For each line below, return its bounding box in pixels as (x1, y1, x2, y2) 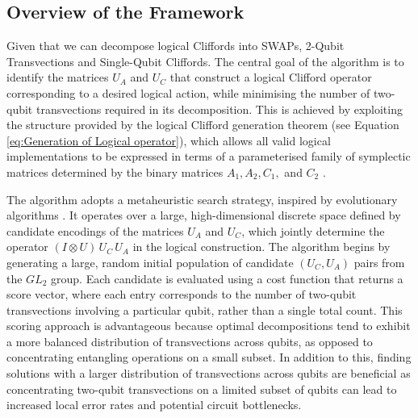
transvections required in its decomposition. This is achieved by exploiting (36, 100, 403, 117)
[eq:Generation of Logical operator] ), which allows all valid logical (6, 132, 331, 148)
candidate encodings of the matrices (6, 222, 184, 239)
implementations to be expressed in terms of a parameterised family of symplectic (6, 148, 411, 165)
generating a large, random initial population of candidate (6, 253, 294, 270)
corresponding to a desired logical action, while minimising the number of (6, 84, 370, 101)
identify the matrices (6, 69, 109, 86)
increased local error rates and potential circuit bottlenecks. (6, 396, 302, 413)
